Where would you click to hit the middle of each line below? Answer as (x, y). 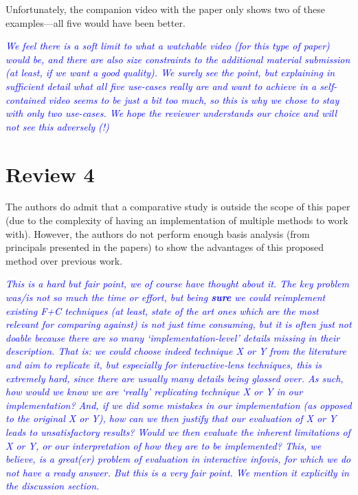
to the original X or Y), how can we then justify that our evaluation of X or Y (171, 418)
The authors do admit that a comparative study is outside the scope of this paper (178, 207)
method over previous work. (64, 260)
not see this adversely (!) (57, 126)
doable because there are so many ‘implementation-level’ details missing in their (173, 337)
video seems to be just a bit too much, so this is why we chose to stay (194, 99)
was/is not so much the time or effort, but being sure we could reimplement (166, 297)
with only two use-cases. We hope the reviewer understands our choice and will (171, 113)
